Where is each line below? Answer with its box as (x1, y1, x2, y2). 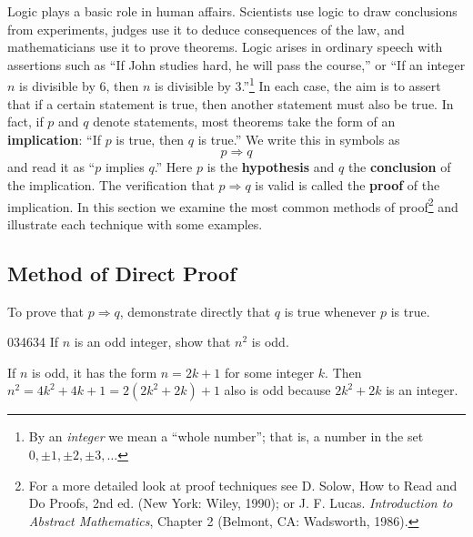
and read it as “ (7, 157, 96, 177)
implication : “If (7, 129, 101, 148)
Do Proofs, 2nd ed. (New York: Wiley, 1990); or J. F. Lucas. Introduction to (28, 493, 453, 512)
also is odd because (224, 380, 331, 400)
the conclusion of (347, 157, 451, 177)
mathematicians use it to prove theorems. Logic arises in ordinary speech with (7, 37, 443, 56)
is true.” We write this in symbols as (197, 129, 400, 148)
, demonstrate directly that (119, 301, 271, 320)
